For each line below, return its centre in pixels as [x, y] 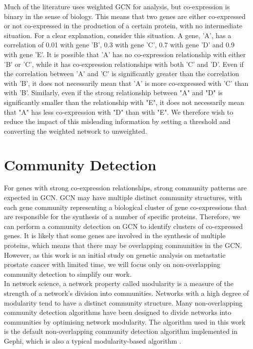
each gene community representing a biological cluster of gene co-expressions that [126, 207]
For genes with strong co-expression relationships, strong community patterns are [126, 188]
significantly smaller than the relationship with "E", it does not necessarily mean [124, 102]
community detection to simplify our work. [68, 274]
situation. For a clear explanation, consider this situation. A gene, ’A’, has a [118, 35]
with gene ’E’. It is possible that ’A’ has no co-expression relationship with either [125, 54]
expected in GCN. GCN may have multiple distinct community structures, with [123, 197]
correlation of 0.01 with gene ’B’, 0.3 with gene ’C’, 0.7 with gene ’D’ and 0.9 [119, 45]
